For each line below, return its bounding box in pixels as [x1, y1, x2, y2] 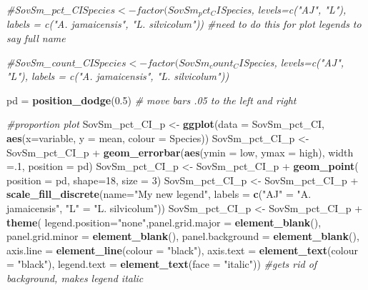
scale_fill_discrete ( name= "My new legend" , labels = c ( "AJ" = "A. [6, 186, 312, 201]
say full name [6, 31, 66, 46]
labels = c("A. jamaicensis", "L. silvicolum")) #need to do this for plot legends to [6, 16, 362, 31]
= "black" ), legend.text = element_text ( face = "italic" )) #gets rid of [6, 256, 317, 271]
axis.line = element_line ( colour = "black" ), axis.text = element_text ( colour [6, 242, 358, 257]
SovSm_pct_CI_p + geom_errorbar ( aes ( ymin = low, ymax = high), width [6, 144, 354, 159]
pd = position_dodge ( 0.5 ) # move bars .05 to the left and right [6, 92, 297, 107]
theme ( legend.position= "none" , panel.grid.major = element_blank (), [6, 214, 322, 229]
